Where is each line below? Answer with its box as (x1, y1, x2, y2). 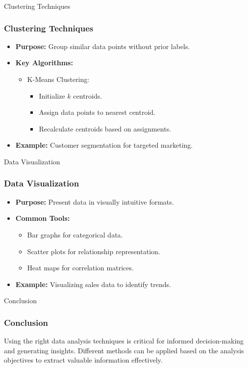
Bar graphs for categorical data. (27, 229, 123, 239)
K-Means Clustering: (27, 74, 90, 84)
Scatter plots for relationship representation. (27, 246, 160, 256)
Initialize (39, 90, 65, 101)
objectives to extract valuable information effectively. (4, 355, 163, 365)
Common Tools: (15, 213, 70, 223)
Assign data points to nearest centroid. (39, 107, 155, 117)
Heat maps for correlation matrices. (27, 263, 134, 273)
